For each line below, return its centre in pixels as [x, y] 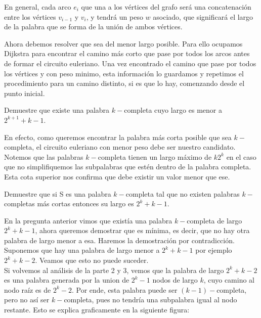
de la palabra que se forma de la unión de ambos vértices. [93, 27]
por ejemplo [214, 250]
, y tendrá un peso [115, 16]
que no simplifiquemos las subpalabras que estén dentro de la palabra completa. [128, 167]
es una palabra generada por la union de [67, 280]
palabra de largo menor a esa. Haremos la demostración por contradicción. [119, 240]
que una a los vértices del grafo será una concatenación [166, 7]
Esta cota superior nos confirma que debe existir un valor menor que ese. [117, 176]
